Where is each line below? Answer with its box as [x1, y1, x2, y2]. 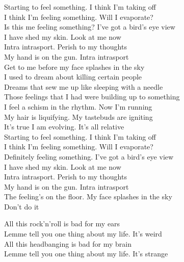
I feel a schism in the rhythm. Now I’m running [4, 101, 152, 112]
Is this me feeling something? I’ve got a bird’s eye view [4, 21, 175, 32]
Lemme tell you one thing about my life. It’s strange [4, 248, 168, 259]
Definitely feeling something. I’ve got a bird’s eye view [4, 151, 174, 162]
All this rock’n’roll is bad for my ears [4, 218, 120, 229]
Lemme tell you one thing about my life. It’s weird [4, 228, 162, 239]
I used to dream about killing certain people [4, 71, 142, 82]
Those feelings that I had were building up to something [4, 91, 180, 102]
